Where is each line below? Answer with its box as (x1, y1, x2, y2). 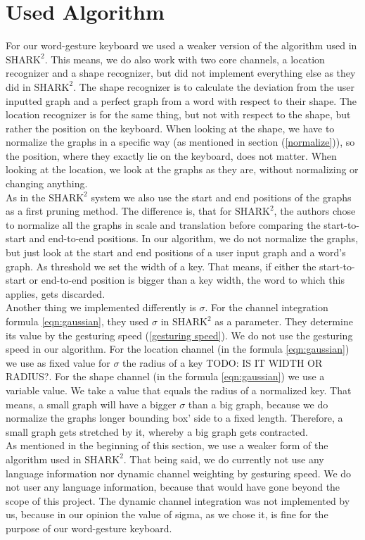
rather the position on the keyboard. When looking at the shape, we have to (6, 120, 335, 135)
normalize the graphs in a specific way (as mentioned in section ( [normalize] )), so (6, 134, 355, 149)
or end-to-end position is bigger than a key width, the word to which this (29, 272, 345, 287)
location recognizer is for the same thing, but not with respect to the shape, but (6, 107, 351, 122)
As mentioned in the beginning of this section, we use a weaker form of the (6, 438, 328, 453)
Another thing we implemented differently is (6, 300, 196, 315)
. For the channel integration (205, 300, 328, 315)
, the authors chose (274, 203, 356, 218)
